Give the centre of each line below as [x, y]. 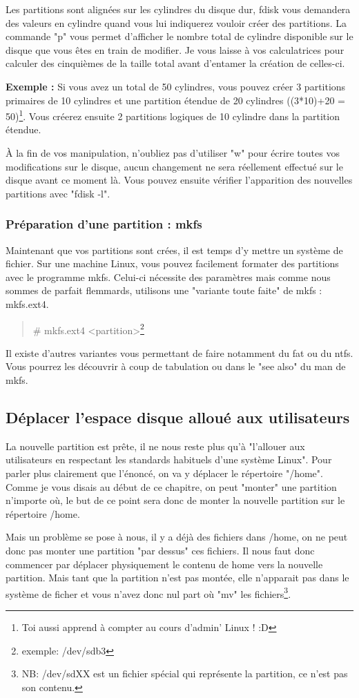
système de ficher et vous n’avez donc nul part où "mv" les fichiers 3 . [148, 592]
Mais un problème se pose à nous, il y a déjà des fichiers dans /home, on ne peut [177, 537]
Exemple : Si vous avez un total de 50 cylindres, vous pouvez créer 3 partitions [176, 86]
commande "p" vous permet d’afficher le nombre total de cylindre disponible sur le [179, 36]
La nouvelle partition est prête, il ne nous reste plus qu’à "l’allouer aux [155, 446]
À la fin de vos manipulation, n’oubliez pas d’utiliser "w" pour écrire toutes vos [173, 153]
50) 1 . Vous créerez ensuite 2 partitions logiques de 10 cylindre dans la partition [173, 115]
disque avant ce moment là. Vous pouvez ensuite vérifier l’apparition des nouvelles [179, 180]
